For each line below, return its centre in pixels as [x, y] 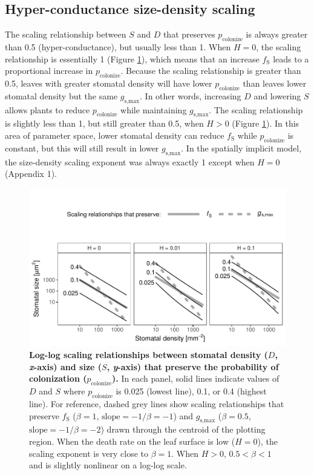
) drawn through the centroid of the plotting [183, 429]
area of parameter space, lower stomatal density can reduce [115, 135]
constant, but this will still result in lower [82, 148]
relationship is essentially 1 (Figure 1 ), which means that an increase [132, 58]
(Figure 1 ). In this [266, 123]
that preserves [189, 34]
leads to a [291, 58]
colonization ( [58, 378]
